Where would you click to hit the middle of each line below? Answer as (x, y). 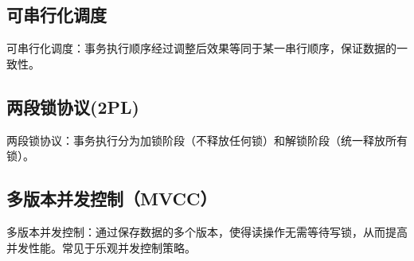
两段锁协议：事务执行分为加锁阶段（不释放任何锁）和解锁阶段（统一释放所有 (207, 140)
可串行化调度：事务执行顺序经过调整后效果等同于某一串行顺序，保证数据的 (201, 48)
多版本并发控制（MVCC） (112, 199)
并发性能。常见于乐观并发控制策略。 (101, 247)
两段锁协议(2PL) (73, 106)
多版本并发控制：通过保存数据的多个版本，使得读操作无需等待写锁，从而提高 (207, 231)
